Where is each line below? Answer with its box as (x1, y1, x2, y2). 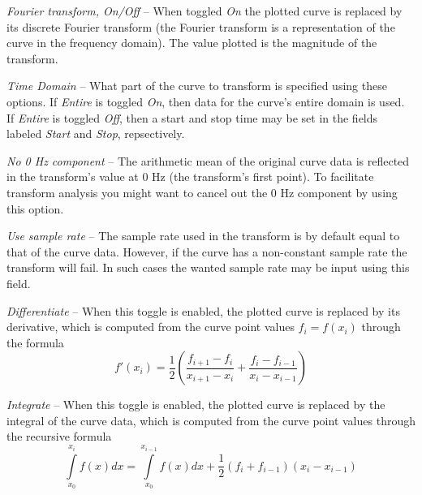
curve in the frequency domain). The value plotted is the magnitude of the (6, 34, 377, 51)
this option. (6, 200, 64, 217)
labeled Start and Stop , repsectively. (6, 125, 185, 142)
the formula (6, 334, 64, 351)
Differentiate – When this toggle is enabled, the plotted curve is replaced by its (6, 302, 400, 319)
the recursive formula (6, 428, 112, 445)
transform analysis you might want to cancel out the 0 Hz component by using (6, 183, 398, 200)
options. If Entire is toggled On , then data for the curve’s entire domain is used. (6, 93, 405, 110)
